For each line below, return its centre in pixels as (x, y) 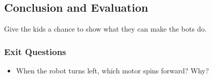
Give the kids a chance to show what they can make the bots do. (105, 29)
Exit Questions (35, 51)
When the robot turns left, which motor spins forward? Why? (112, 71)
